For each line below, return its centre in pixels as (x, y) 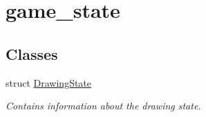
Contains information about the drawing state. (103, 106)
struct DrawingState (49, 82)
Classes (32, 53)
